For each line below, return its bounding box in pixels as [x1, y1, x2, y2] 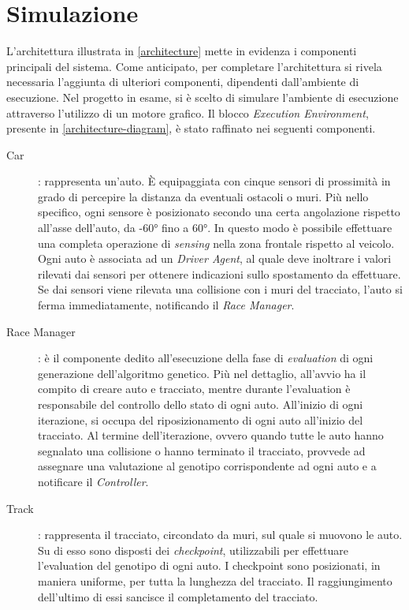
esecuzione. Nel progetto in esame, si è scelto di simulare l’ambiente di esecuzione [6, 88, 399, 105]
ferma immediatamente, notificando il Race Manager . [38, 297, 295, 313]
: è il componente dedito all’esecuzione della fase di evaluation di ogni [38, 350, 374, 366]
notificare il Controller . [38, 473, 149, 489]
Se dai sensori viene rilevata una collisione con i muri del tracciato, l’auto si [38, 281, 403, 298]
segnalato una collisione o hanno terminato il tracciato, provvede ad [38, 442, 366, 458]
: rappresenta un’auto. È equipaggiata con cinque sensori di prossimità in [38, 173, 391, 189]
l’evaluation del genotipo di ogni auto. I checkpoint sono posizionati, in [38, 557, 381, 574]
